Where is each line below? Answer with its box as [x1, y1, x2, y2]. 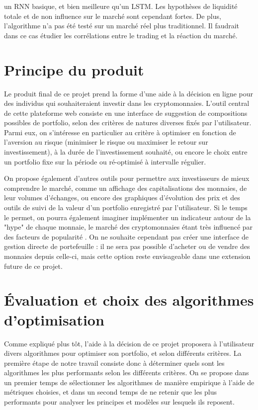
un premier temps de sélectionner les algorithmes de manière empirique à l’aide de [4, 377, 255, 387]
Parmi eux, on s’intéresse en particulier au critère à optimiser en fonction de [4, 127, 236, 137]
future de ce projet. [4, 260, 63, 271]
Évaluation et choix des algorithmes [4, 290, 254, 310]
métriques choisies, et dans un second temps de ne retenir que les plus [4, 387, 217, 397]
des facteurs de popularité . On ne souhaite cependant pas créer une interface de [4, 231, 249, 242]
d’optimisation [4, 309, 104, 329]
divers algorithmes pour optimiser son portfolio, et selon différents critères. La [4, 348, 242, 358]
